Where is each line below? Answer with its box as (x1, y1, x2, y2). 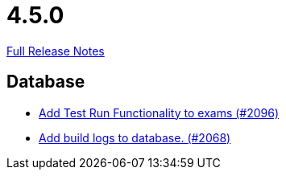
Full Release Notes (6, 43, 105, 58)
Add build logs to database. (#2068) (39, 130, 231, 145)
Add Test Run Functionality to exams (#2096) (39, 105, 280, 120)
